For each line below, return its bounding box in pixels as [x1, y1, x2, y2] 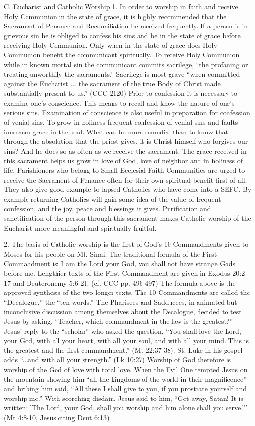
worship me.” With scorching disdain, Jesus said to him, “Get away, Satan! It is [4, 393, 244, 403]
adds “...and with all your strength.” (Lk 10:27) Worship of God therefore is [4, 354, 231, 365]
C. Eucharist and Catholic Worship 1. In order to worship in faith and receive [4, 1, 238, 11]
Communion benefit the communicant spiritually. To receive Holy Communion [4, 49, 240, 59]
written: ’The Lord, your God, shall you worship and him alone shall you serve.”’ [4, 402, 248, 413]
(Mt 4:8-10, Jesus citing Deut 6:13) [4, 412, 110, 422]
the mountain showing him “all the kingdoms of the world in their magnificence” [4, 373, 247, 384]
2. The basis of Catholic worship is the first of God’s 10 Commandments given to [4, 239, 249, 249]
